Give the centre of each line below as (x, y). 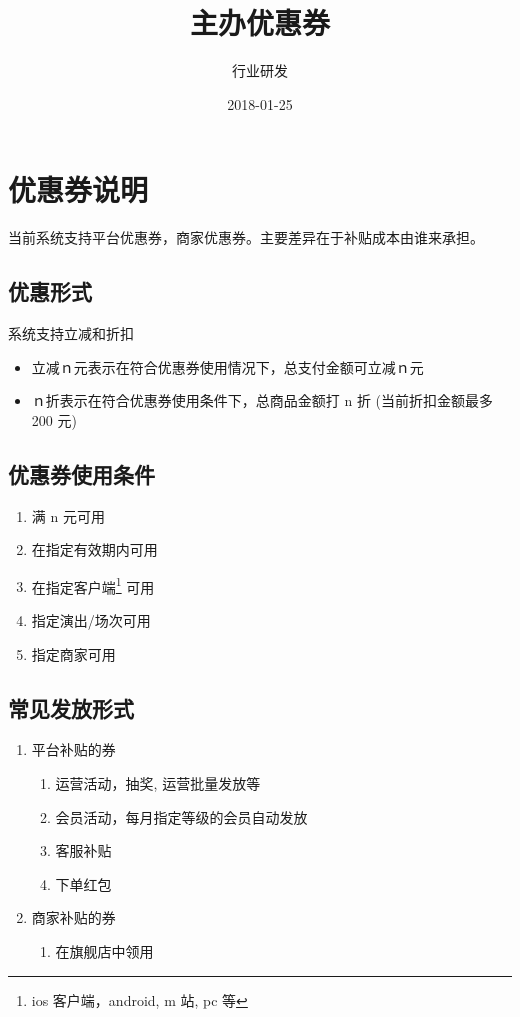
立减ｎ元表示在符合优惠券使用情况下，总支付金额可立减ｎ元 (227, 366)
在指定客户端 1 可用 (93, 585)
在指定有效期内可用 (94, 549)
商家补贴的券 (73, 917)
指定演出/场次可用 (91, 620)
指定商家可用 (73, 653)
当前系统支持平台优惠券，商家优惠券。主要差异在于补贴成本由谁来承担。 (246, 237)
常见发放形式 (71, 707)
